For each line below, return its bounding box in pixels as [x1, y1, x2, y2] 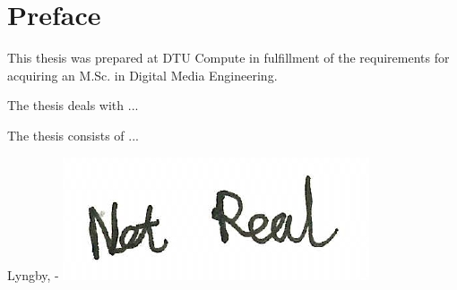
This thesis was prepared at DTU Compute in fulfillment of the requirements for [7, 48, 450, 67]
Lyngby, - [7, 265, 59, 284]
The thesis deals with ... [7, 96, 139, 115]
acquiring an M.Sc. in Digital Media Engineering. [7, 65, 278, 84]
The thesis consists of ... [7, 125, 139, 144]
